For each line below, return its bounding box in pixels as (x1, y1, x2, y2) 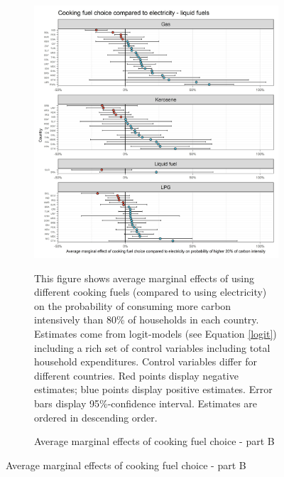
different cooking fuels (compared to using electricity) (34, 284, 267, 299)
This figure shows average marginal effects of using (34, 270, 255, 285)
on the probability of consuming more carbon (34, 298, 231, 313)
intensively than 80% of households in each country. (34, 312, 259, 327)
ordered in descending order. (34, 409, 158, 424)
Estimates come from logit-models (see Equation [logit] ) (34, 326, 277, 341)
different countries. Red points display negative (34, 368, 239, 382)
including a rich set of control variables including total (34, 340, 271, 355)
